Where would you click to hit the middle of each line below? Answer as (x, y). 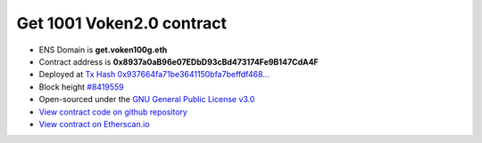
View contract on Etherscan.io (95, 123)
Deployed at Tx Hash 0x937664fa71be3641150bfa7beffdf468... (154, 75)
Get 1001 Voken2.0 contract (122, 23)
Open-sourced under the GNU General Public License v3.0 (147, 99)
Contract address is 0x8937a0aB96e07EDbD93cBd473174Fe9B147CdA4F (179, 61)
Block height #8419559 (81, 87)
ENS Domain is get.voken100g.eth (103, 50)
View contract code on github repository (113, 112)
